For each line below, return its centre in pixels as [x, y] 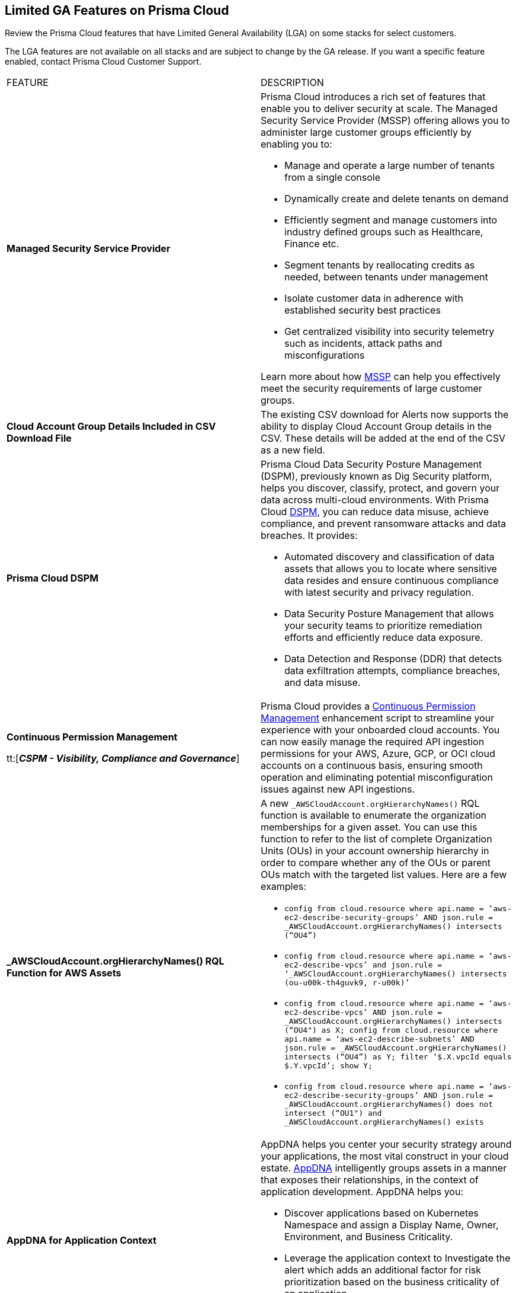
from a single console [332, 178]
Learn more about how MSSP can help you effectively [381, 377]
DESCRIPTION [292, 83]
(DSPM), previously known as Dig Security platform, [376, 476]
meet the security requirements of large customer [371, 389]
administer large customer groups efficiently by [366, 133]
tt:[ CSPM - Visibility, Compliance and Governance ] [123, 759]
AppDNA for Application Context [82, 1241]
